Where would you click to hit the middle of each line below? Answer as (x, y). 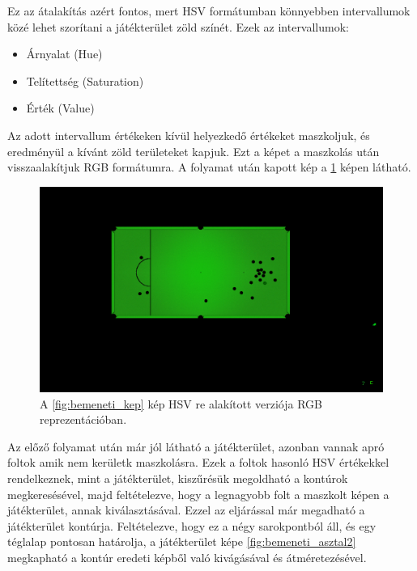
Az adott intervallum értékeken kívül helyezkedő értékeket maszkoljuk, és (189, 135)
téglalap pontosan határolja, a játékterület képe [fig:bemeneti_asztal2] (182, 541)
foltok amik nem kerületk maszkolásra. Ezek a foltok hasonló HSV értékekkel (198, 462)
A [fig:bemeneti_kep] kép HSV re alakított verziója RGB (181, 403)
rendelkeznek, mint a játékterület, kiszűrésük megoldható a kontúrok (178, 478)
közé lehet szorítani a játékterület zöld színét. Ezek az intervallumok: (178, 26)
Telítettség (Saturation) (85, 80)
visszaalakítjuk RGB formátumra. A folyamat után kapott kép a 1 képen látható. (209, 167)
